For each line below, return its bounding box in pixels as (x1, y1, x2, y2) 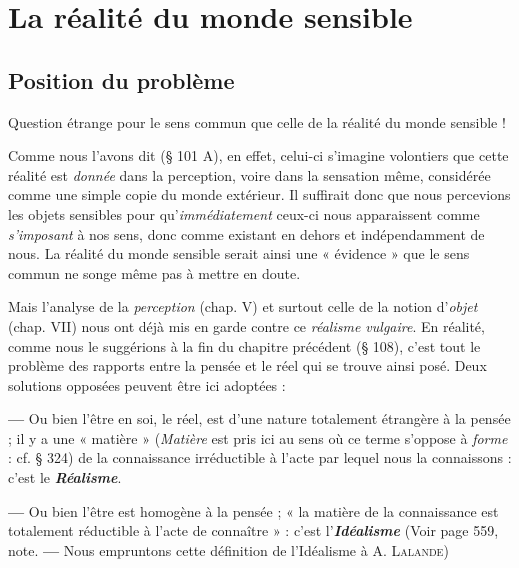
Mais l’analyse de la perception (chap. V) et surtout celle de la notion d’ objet (8, 296, 478, 317)
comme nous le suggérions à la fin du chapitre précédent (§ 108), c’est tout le (8, 335, 481, 356)
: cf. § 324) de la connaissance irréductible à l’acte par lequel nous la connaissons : (8, 447, 512, 468)
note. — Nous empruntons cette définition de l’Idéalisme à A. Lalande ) (8, 539, 449, 560)
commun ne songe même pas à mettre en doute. (8, 262, 301, 283)
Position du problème (8, 64, 235, 95)
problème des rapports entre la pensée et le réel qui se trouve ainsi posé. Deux (8, 355, 487, 376)
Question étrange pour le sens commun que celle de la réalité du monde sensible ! (8, 111, 506, 132)
